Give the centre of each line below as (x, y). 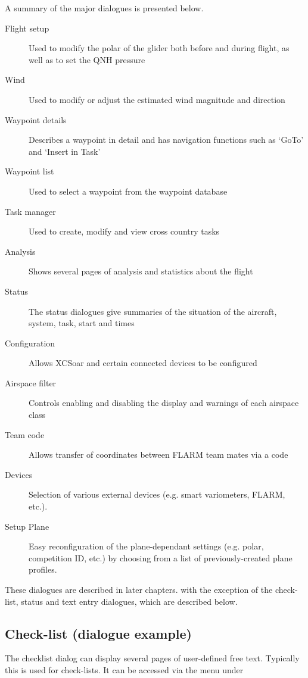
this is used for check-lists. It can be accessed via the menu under (124, 669)
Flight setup (27, 28)
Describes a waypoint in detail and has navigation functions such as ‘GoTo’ (166, 140)
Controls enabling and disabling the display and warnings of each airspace (164, 403)
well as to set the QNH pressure (87, 59)
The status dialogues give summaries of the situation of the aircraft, (153, 311)
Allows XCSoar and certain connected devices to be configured (143, 363)
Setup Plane (27, 526)
